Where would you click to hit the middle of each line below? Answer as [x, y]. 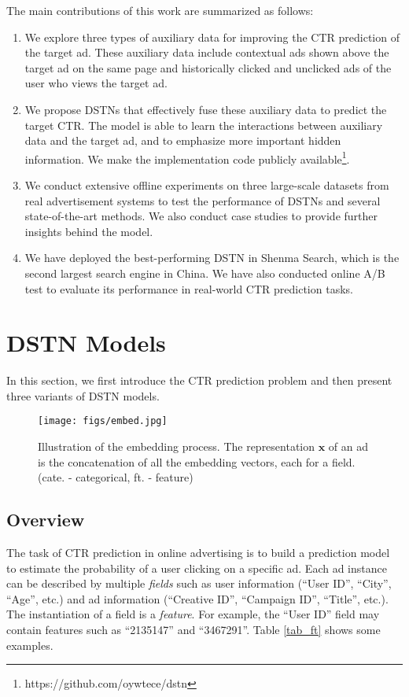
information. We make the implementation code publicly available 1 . [187, 157]
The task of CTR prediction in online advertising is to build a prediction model [198, 553]
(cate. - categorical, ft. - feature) [116, 477]
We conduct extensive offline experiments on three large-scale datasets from [207, 185]
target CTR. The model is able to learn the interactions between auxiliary [204, 125]
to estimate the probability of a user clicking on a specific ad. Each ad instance [197, 568]
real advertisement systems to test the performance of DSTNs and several [203, 200]
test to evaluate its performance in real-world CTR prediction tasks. [189, 288]
